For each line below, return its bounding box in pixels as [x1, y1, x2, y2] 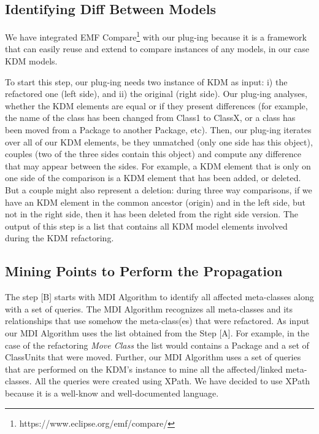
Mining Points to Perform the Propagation [5, 262, 283, 281]
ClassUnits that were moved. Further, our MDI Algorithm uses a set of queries [5, 351, 301, 363]
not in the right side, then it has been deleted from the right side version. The [5, 207, 299, 220]
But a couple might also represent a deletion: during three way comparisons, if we [5, 183, 312, 196]
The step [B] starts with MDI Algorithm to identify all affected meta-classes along [5, 290, 314, 303]
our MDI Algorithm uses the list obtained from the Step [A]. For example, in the [5, 326, 309, 339]
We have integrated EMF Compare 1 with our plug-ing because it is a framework [5, 29, 307, 43]
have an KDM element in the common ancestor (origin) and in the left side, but [5, 195, 306, 208]
